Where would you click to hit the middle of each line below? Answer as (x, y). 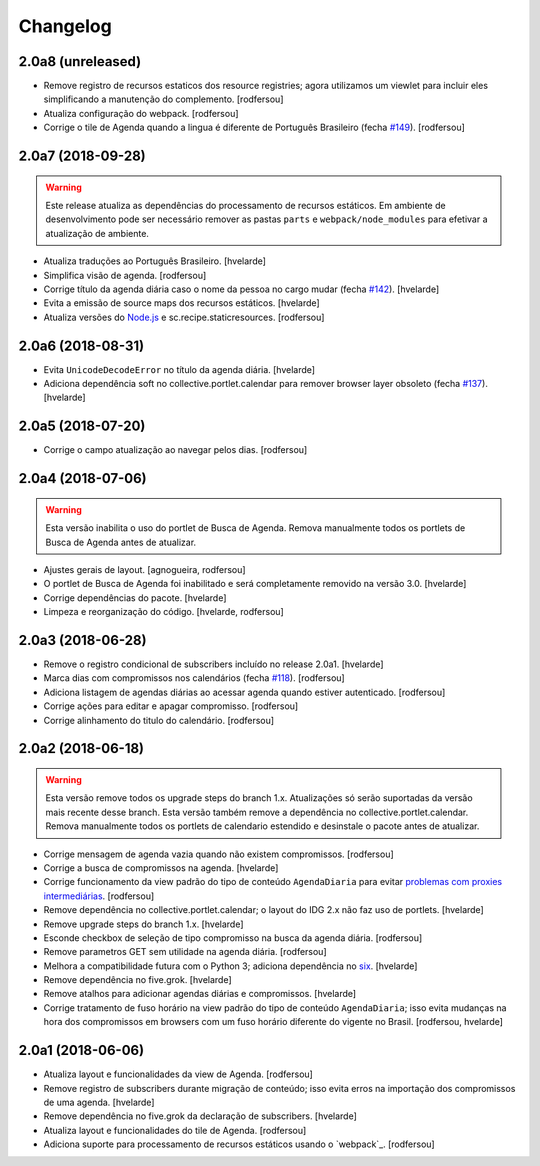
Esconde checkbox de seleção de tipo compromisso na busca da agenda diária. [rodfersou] (233, 937)
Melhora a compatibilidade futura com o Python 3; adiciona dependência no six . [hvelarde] (230, 966)
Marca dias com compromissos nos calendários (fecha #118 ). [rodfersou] (194, 678)
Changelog (65, 26)
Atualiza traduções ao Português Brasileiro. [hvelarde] (155, 261)
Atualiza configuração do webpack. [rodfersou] (141, 113)
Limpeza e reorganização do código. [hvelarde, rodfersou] (163, 612)
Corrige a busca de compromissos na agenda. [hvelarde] (161, 867)
